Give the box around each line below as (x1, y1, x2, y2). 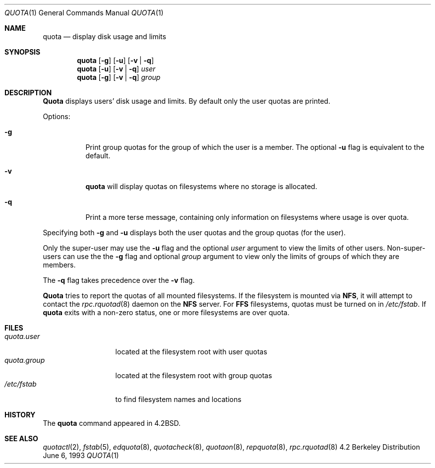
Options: (43, 112, 70, 121)
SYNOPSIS (4, 48, 41, 56)
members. (43, 261, 76, 269)
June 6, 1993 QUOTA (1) (43, 451, 119, 460)
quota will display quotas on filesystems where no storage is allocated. (85, 182, 317, 191)
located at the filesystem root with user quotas (115, 347, 267, 356)
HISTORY (4, 410, 36, 419)
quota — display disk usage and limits (43, 32, 166, 41)
